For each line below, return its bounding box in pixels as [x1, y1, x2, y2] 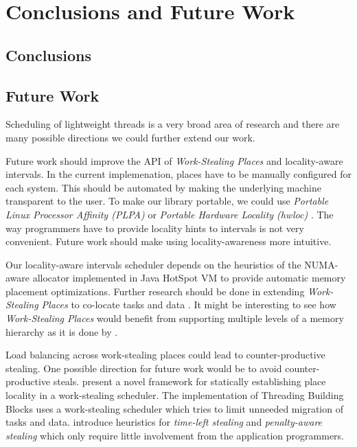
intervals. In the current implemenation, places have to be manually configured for [5, 167, 352, 181]
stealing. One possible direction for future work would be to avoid [5, 360, 282, 375]
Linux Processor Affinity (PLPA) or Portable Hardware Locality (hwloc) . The [5, 207, 334, 221]
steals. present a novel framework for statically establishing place [53, 374, 326, 389]
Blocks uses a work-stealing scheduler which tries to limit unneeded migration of [5, 401, 343, 415]
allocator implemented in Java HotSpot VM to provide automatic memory [32, 271, 346, 285]
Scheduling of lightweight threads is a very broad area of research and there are [5, 117, 340, 131]
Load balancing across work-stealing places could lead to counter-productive [5, 347, 325, 362]
